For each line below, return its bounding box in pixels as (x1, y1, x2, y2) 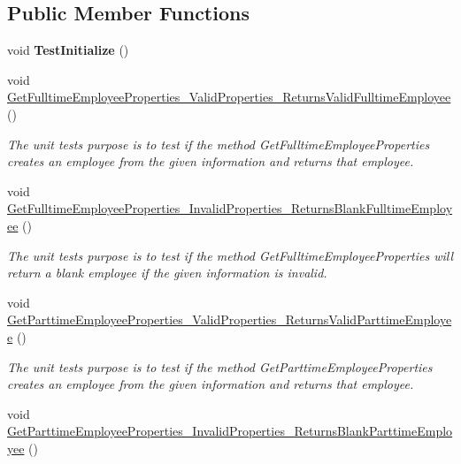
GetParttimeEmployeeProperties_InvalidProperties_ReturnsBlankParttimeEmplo (7, 422, 453, 440)
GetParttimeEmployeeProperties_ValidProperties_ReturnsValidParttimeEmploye (7, 310, 452, 329)
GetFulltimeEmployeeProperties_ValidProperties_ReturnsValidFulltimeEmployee (7, 87, 451, 106)
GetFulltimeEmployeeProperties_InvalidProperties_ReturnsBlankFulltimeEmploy (7, 199, 453, 217)
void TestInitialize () (7, 41, 129, 59)
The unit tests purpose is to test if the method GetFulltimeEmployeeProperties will (7, 246, 453, 264)
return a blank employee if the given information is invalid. (7, 263, 327, 282)
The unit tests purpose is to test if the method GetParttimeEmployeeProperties (7, 357, 433, 376)
